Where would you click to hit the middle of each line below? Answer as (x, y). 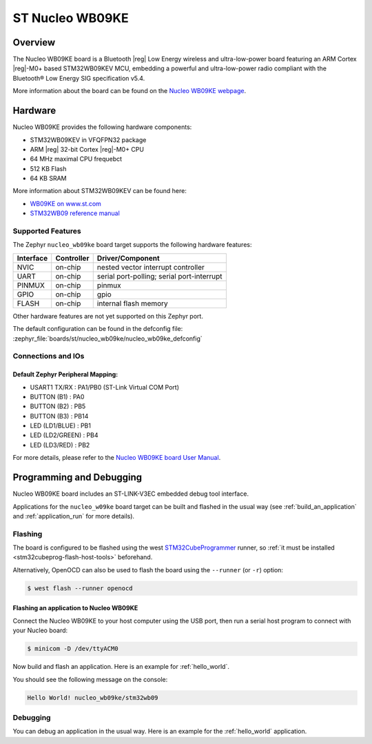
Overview (34, 42)
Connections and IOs (49, 356)
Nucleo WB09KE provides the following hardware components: (102, 127)
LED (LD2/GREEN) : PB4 (64, 435)
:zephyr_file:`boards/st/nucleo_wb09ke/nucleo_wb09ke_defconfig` (107, 339)
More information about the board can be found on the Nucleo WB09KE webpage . (130, 91)
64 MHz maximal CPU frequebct (76, 159)
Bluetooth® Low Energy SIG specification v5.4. (79, 78)
